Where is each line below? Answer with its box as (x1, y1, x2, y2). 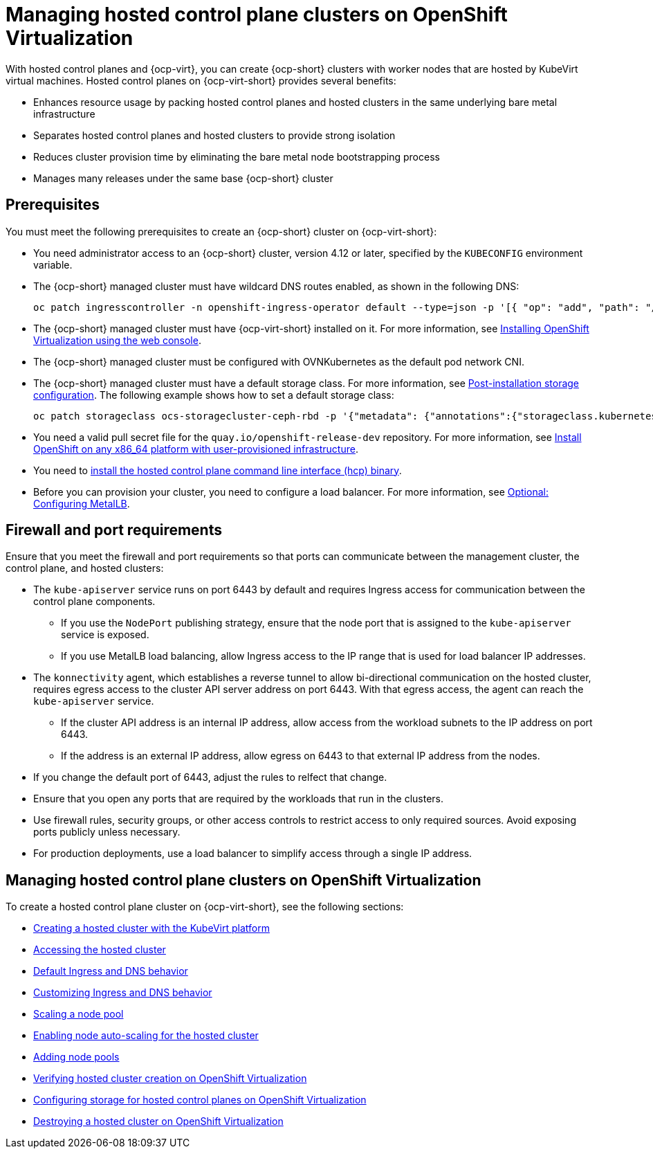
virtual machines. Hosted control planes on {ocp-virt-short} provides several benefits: (6, 74, 396, 87)
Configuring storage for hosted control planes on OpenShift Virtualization (33, 1094, 367, 1106)
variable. (33, 258, 73, 271)
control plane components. (33, 595, 156, 608)
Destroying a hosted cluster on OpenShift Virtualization (33, 1115, 284, 1128)
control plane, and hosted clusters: (6, 562, 164, 575)
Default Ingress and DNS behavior (33, 965, 188, 977)
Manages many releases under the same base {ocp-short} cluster (33, 172, 333, 184)
